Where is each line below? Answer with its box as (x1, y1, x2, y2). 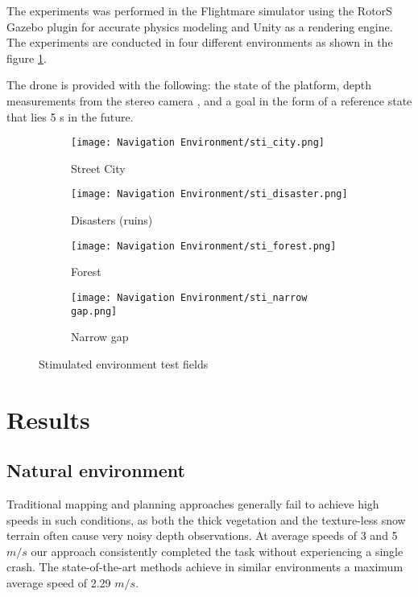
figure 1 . (6, 49, 47, 66)
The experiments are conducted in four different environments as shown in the (6, 34, 393, 51)
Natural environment (6, 458, 185, 483)
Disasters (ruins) (71, 212, 153, 229)
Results (6, 402, 90, 435)
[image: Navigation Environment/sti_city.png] (71, 137, 325, 149)
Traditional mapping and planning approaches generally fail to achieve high (6, 495, 379, 512)
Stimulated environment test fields (39, 355, 209, 372)
